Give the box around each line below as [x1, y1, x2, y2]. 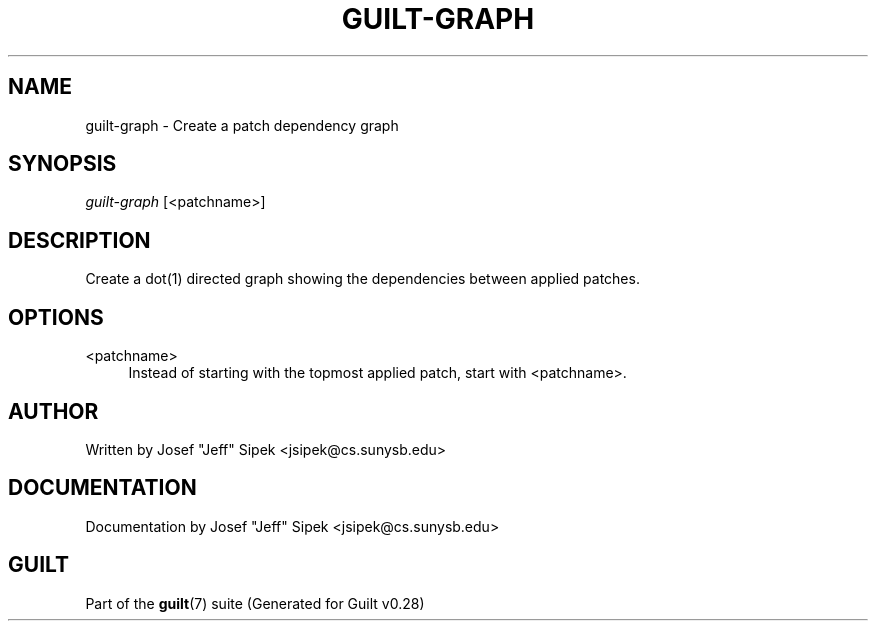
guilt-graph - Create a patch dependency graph [85, 116, 399, 134]
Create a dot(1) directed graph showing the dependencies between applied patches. [85, 270, 640, 288]
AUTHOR [8, 398, 99, 424]
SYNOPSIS [8, 151, 117, 177]
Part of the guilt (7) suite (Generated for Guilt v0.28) [85, 594, 425, 612]
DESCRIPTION [8, 227, 151, 253]
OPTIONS [8, 304, 104, 330]
